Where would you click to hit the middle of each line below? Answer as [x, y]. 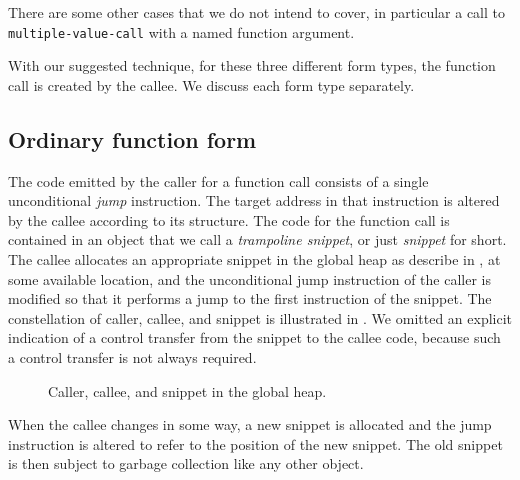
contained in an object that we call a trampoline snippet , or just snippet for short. [257, 239]
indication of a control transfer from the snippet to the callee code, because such [254, 337]
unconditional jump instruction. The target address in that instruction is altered [254, 200]
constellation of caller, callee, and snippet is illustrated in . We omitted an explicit [260, 317]
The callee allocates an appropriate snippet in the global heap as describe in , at [254, 259]
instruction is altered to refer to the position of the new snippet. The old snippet [255, 443]
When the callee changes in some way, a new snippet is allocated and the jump [250, 424]
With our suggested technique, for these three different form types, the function [252, 65]
